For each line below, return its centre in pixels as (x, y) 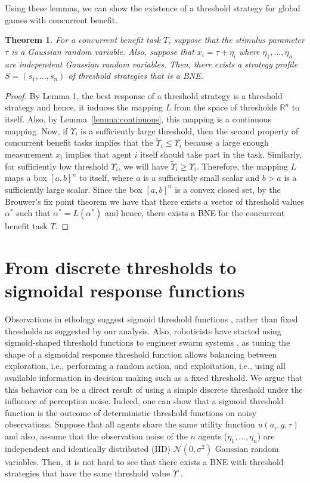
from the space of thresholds (225, 107)
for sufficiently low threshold (57, 166)
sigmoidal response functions (125, 290)
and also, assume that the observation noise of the (96, 436)
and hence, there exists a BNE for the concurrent (195, 213)
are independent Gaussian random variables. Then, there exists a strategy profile (151, 64)
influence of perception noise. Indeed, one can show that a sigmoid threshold (144, 401)
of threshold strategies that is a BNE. (136, 76)
